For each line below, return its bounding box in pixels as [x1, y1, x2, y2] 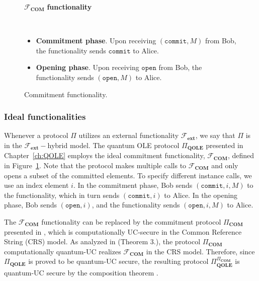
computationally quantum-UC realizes [4, 246, 121, 256]
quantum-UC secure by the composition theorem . [4, 267, 158, 277]
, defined [227, 150, 254, 161]
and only [211, 160, 238, 171]
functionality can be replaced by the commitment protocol [41, 216, 221, 227]
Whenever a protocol [4, 130, 68, 140]
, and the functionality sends [92, 199, 180, 210]
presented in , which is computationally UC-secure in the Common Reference [4, 226, 242, 237]
